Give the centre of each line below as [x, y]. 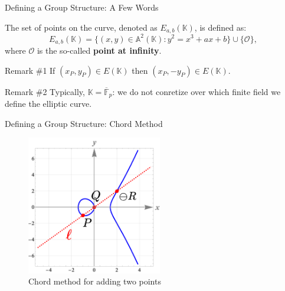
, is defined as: [220, 27]
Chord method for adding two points [95, 281]
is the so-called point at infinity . [99, 50]
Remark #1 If [30, 70]
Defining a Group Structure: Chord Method [84, 123]
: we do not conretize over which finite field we [196, 91]
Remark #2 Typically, [45, 91]
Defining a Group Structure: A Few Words [82, 7]
